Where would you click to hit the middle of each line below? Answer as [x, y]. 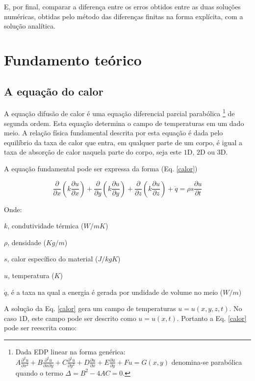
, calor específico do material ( [52, 259]
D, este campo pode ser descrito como [79, 318]
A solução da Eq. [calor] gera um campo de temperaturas [90, 308]
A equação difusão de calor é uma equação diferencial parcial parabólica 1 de [119, 113]
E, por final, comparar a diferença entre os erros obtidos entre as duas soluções [122, 6]
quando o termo [39, 372]
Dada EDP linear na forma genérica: [70, 351]
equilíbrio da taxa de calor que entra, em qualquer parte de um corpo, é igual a [123, 142]
